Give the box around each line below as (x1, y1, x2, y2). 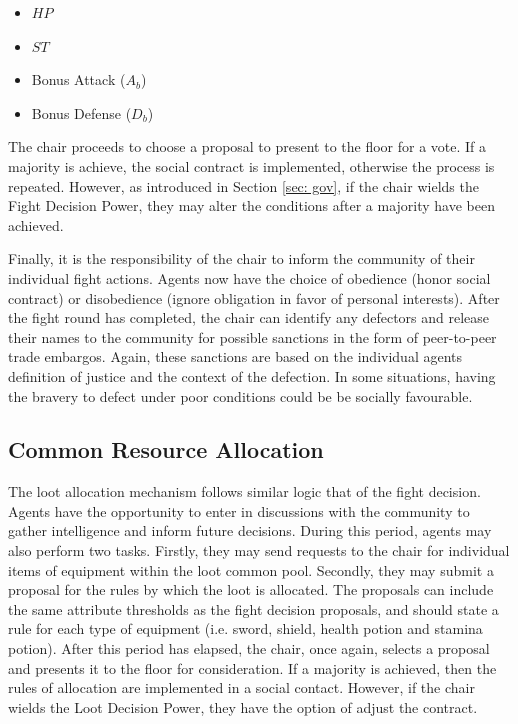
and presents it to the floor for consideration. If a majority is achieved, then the (8, 657, 497, 678)
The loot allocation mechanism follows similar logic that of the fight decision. (8, 481, 481, 502)
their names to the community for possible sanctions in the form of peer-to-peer (8, 326, 497, 347)
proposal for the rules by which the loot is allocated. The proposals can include (8, 579, 494, 600)
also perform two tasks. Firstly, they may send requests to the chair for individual (8, 540, 510, 561)
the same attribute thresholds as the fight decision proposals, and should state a (8, 598, 499, 619)
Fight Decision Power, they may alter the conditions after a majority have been (8, 195, 495, 216)
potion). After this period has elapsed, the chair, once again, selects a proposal (8, 638, 490, 659)
